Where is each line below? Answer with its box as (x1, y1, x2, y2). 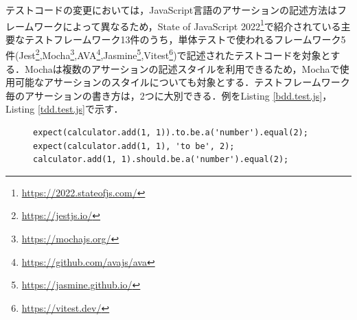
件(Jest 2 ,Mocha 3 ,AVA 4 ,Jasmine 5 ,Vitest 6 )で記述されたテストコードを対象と (5, 46, 331, 62)
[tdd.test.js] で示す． (37, 102, 124, 116)
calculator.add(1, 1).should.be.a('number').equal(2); (33, 155, 289, 165)
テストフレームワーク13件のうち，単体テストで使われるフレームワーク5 (24, 32, 346, 46)
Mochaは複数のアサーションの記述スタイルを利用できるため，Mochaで (24, 61, 340, 76)
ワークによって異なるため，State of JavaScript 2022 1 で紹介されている (34, 16, 341, 33)
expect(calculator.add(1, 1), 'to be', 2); (33, 141, 235, 151)
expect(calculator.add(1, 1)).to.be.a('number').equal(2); (33, 128, 308, 138)
